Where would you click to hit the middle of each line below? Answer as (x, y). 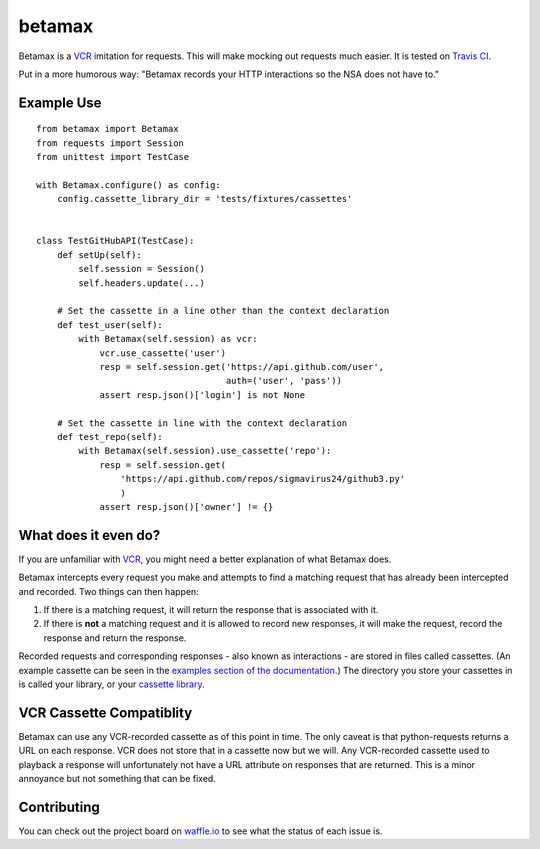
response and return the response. (115, 637)
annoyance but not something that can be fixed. (117, 778)
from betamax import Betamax (107, 129)
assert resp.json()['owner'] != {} (186, 506)
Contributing (59, 806)
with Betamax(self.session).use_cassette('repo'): (205, 451)
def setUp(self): (99, 254)
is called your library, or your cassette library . (111, 684)
